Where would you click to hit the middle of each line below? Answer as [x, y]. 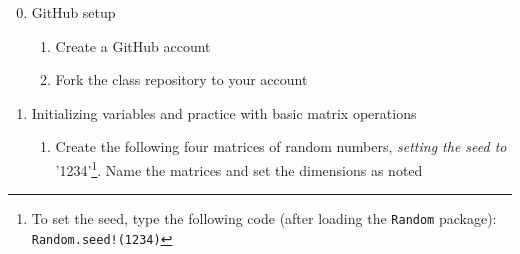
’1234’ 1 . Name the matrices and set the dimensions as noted [239, 168]
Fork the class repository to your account [181, 79]
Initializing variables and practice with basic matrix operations [224, 112]
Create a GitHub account [133, 45]
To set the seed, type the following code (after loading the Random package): [264, 218]
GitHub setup [73, 12]
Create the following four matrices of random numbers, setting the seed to [281, 146]
